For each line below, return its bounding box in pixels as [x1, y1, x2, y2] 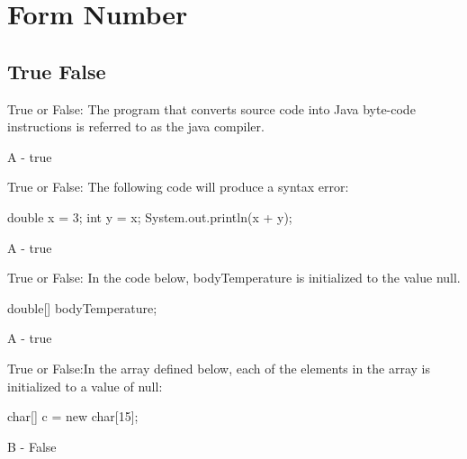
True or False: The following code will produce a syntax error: [7, 177, 349, 196]
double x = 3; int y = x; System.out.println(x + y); [7, 207, 292, 226]
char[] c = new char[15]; [7, 407, 139, 426]
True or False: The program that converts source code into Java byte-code [7, 99, 416, 118]
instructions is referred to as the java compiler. [7, 117, 265, 136]
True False [7, 57, 106, 85]
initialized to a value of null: [7, 376, 163, 395]
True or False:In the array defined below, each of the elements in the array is [7, 358, 431, 377]
